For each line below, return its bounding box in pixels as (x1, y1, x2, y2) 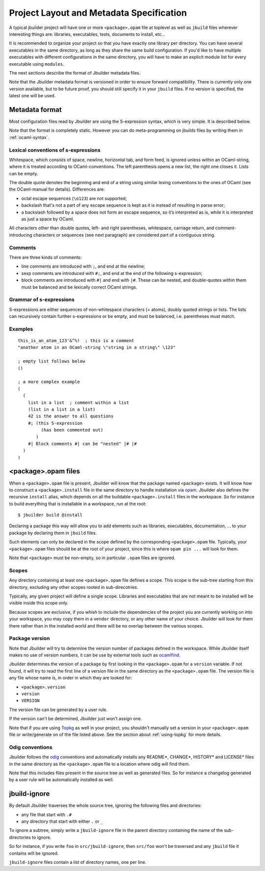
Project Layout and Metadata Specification (9, 7, 187, 18)
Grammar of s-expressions (9, 296, 75, 303)
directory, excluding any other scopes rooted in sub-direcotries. (9, 584, 138, 590)
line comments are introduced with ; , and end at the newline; (21, 263, 145, 270)
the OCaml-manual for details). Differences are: (9, 187, 105, 192)
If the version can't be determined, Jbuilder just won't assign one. (9, 716, 142, 722)
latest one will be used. (9, 93, 56, 99)
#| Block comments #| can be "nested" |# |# (27, 441, 137, 446)
